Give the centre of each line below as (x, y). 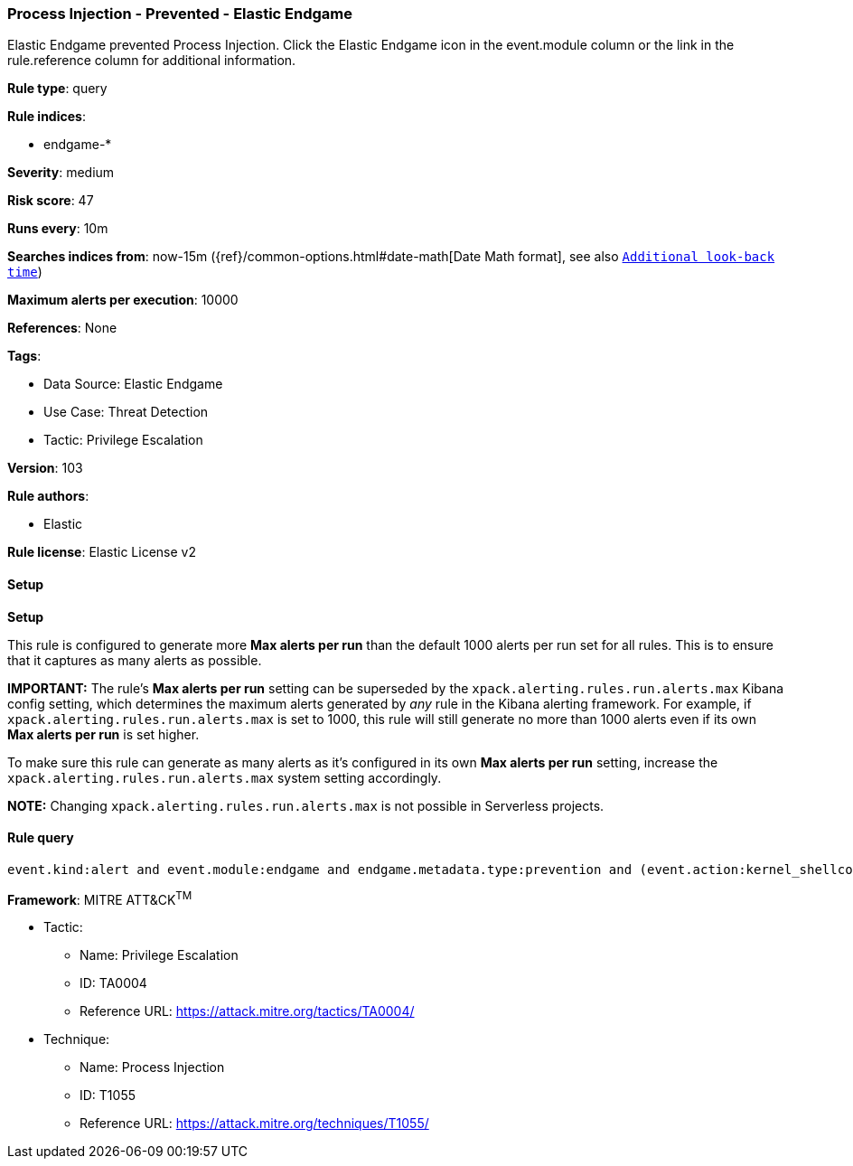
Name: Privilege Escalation (159, 955)
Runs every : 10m (58, 229)
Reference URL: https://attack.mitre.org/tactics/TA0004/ (247, 1011)
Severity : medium (61, 173)
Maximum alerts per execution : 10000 (123, 300)
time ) (25, 272)
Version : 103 (45, 468)
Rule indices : (47, 117)
